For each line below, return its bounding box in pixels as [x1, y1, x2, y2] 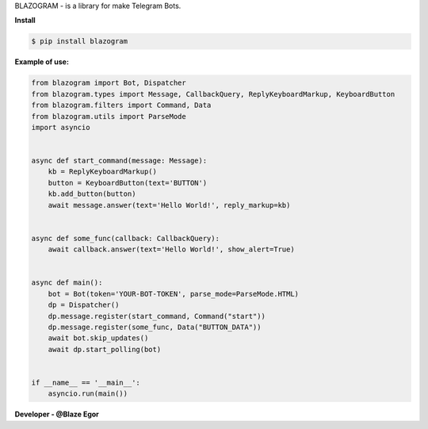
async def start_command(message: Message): [31, 156, 208, 166]
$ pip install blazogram [31, 36, 128, 46]
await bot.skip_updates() [48, 334, 149, 343]
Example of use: [14, 57, 69, 67]
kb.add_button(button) [48, 190, 136, 198]
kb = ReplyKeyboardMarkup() [48, 167, 158, 176]
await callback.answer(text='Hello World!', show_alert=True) [48, 245, 295, 254]
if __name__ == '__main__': [31, 377, 140, 387]
